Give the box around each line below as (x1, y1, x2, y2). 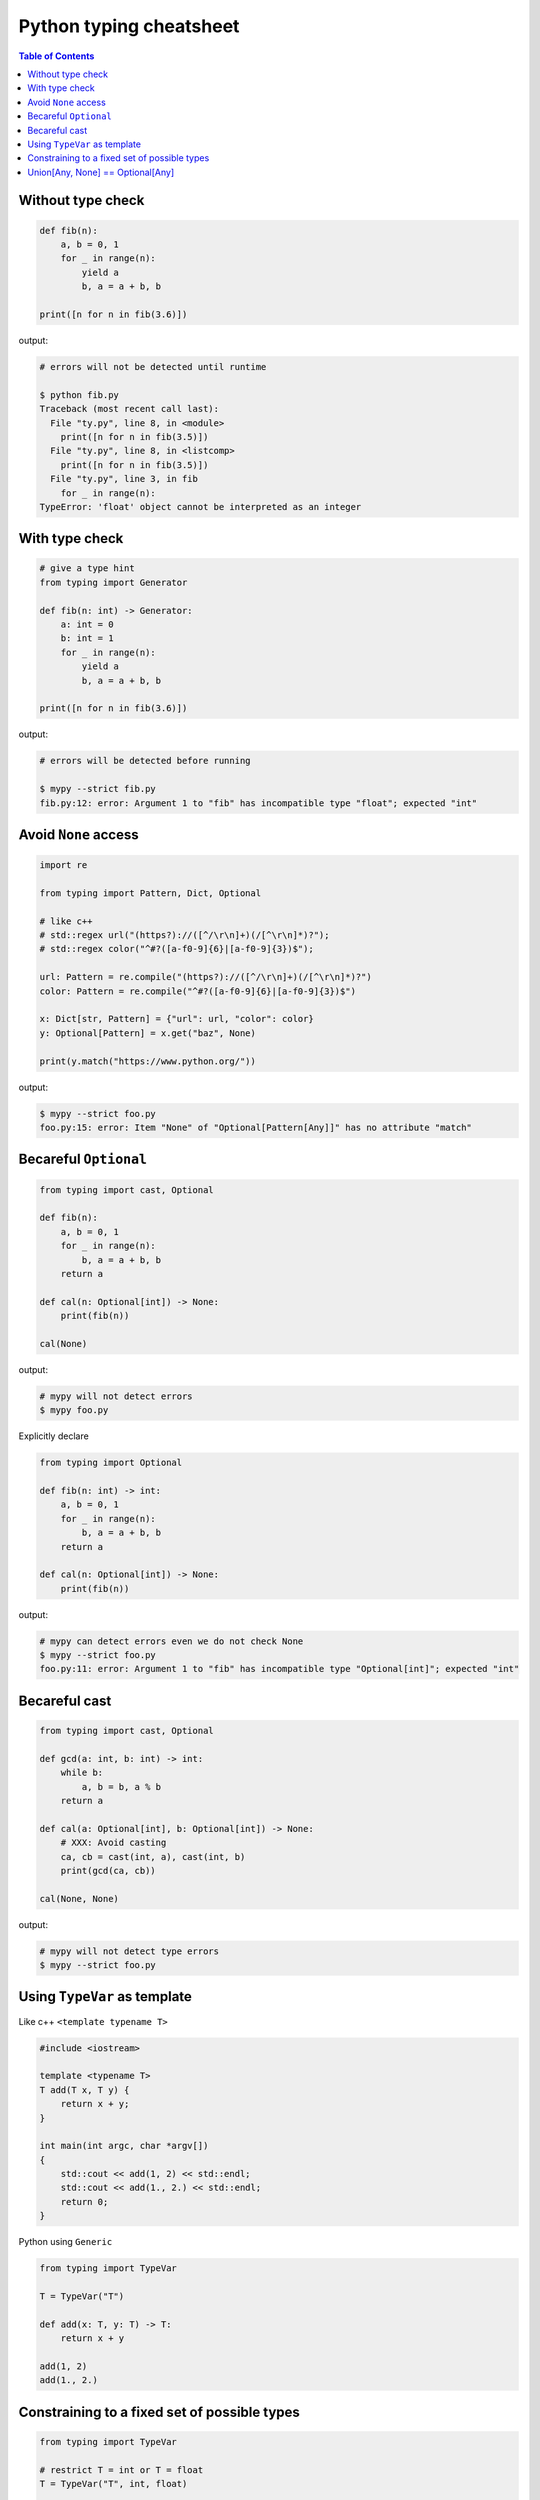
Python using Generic (18, 2236, 113, 2248)
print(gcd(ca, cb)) (60, 1865, 157, 1876)
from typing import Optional (39, 1457, 183, 1469)
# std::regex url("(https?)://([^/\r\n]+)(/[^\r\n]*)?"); (39, 930, 330, 941)
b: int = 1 (60, 633, 114, 644)
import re (39, 860, 88, 871)
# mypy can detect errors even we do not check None (39, 1635, 304, 1647)
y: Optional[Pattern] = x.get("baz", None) (39, 1027, 257, 1039)
